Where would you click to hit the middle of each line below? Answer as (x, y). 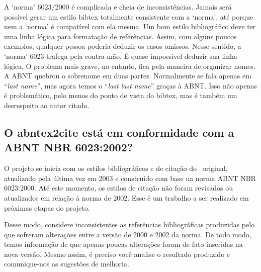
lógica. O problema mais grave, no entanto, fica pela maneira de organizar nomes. (130, 66)
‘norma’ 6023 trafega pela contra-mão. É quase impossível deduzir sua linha (121, 56)
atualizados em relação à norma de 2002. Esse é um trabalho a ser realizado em (126, 197)
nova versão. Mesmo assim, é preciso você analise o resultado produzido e (117, 254)
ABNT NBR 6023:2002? (69, 147)
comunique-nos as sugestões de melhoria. (67, 264)
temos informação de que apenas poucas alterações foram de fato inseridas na (123, 244)
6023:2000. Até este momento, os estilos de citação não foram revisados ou (119, 188)
